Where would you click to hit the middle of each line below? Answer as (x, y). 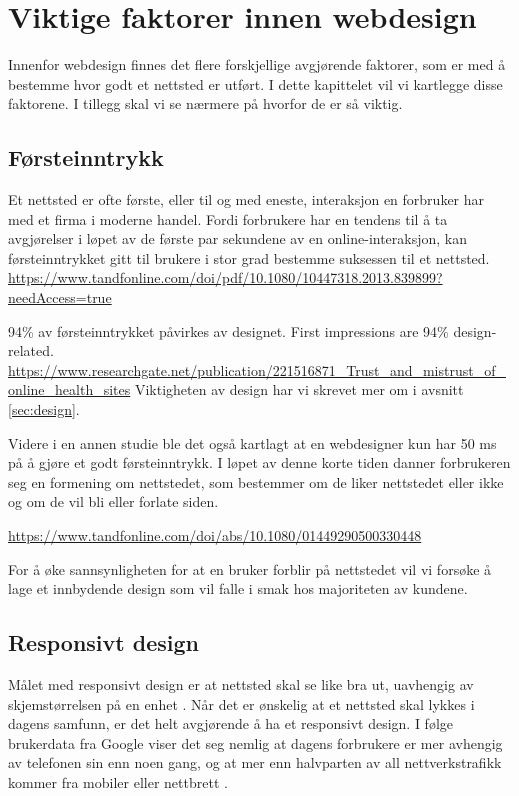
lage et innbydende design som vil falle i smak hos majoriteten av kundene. (238, 588)
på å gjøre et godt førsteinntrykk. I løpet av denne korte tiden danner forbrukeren (259, 462)
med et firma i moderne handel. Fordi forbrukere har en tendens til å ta (228, 218)
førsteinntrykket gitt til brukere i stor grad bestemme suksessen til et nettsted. (249, 257)
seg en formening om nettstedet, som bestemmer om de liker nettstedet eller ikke (256, 481)
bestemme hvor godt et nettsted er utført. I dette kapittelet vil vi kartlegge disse (255, 83)
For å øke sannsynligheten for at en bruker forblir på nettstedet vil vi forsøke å (250, 568)
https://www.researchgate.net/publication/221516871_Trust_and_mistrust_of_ (257, 369)
